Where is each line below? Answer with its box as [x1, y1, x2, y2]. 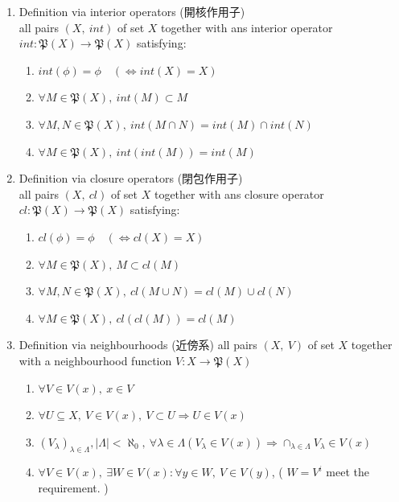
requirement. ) [38, 479, 109, 496]
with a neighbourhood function [19, 352, 172, 368]
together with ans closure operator [154, 185, 324, 202]
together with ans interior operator [161, 19, 333, 35]
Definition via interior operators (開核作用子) [19, 3, 245, 19]
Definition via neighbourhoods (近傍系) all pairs [19, 336, 257, 353]
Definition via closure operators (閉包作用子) [19, 170, 243, 187]
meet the [326, 463, 369, 480]
